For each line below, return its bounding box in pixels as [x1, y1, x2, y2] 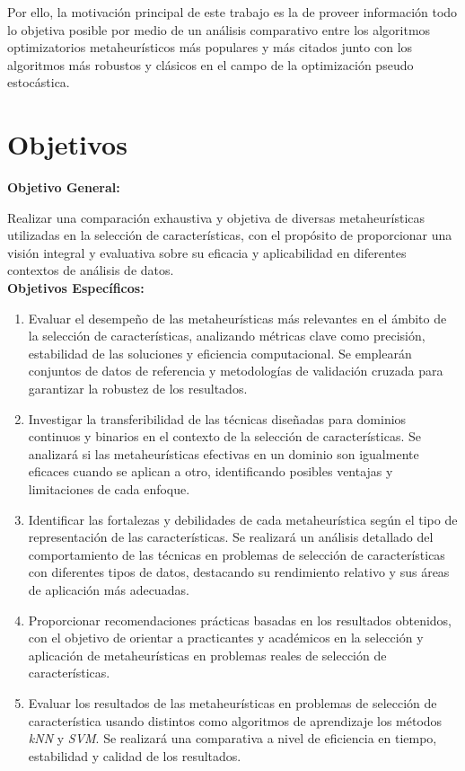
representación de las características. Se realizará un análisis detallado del [28, 527, 434, 546]
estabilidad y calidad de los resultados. [28, 746, 241, 765]
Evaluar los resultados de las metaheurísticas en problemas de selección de [28, 693, 437, 712]
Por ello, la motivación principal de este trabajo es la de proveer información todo [7, 3, 458, 21]
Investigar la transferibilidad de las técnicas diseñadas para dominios [28, 409, 407, 428]
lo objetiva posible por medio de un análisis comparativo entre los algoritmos [7, 20, 431, 39]
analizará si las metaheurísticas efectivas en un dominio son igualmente [28, 444, 419, 463]
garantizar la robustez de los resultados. [28, 379, 248, 398]
